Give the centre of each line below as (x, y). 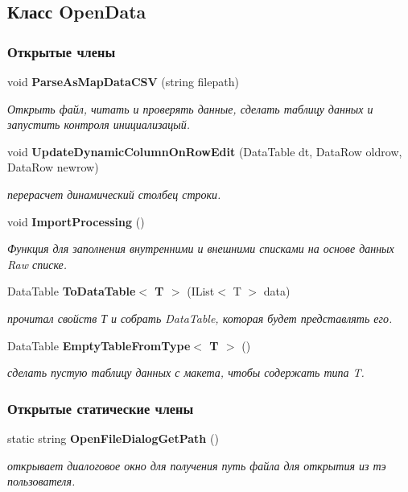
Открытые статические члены (101, 408)
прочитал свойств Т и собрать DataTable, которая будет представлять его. (200, 318)
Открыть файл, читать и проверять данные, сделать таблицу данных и (190, 108)
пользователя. (41, 481)
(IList (201, 291)
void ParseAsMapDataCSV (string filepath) (123, 81)
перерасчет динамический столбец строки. (114, 194)
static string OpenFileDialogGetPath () (113, 438)
